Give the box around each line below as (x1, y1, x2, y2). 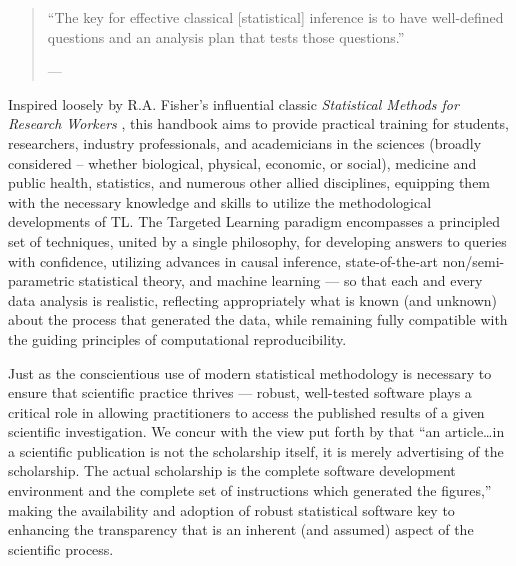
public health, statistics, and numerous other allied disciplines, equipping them (8, 172, 491, 193)
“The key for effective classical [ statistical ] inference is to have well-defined (47, 7, 504, 27)
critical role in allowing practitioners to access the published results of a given (8, 401, 485, 422)
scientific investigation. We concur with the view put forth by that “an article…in (8, 421, 505, 442)
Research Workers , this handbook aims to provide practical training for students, (8, 113, 509, 134)
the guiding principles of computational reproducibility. (8, 328, 347, 349)
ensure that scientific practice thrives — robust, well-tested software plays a (8, 382, 472, 403)
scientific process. (8, 538, 114, 559)
